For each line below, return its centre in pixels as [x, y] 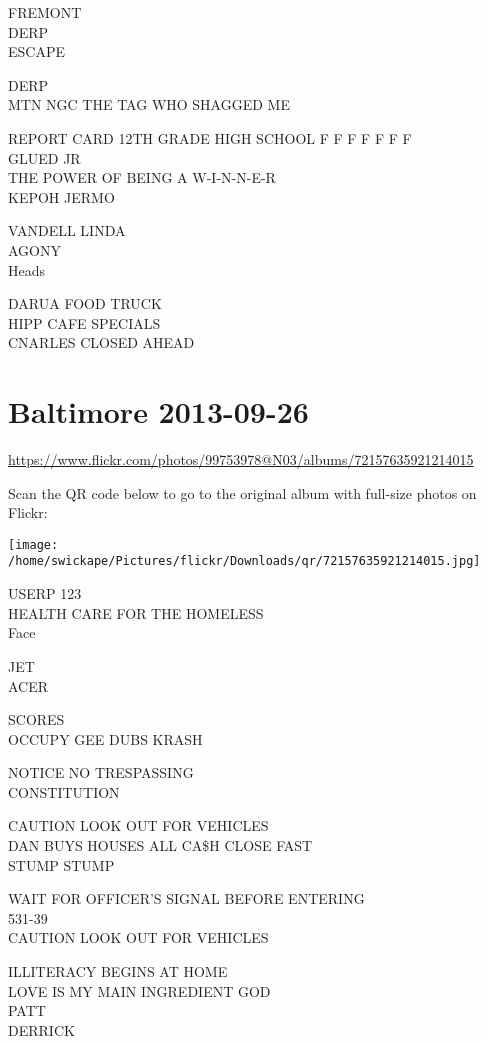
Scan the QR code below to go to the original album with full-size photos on [242, 492]
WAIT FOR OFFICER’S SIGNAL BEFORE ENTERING [186, 898]
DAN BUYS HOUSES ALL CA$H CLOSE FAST [160, 845]
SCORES [36, 719]
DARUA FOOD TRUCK [85, 303]
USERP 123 [45, 593]
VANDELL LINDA [67, 230]
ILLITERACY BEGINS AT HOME [118, 971]
